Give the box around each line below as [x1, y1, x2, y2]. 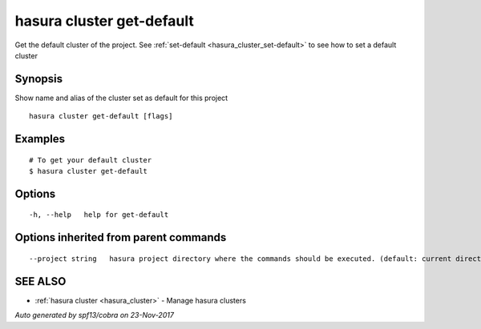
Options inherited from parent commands [14, 231, 227, 244]
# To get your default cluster [29, 155, 152, 164]
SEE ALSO [14, 275, 67, 288]
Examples [14, 132, 66, 146]
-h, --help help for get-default [29, 211, 169, 219]
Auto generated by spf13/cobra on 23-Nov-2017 [14, 311, 174, 320]
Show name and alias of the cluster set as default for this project [14, 93, 228, 102]
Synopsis [14, 72, 63, 86]
